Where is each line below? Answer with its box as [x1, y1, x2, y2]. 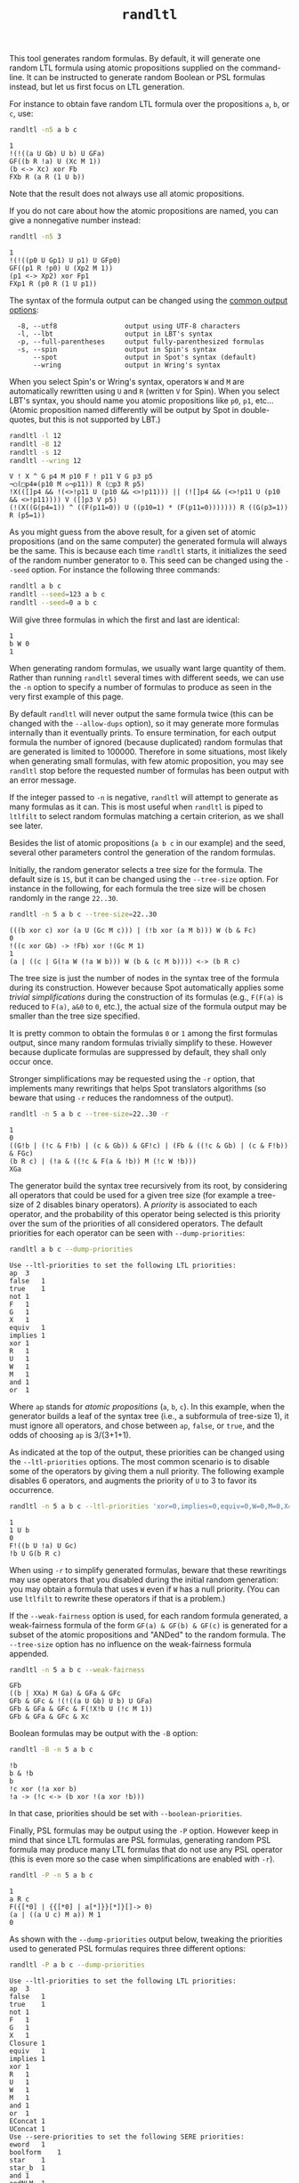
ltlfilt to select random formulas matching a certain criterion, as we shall [9, 811, 285, 822]
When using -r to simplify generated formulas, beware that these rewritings [9, 1564, 287, 1575]
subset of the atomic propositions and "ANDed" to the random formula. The [9, 1629, 287, 1640]
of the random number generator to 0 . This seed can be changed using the [9, 555, 283, 566]
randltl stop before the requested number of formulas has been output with [9, 766, 289, 776]
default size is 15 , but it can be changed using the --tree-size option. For [9, 874, 279, 885]
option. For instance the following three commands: [30, 564, 221, 575]
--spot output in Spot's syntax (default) [32, 353, 256, 361]
